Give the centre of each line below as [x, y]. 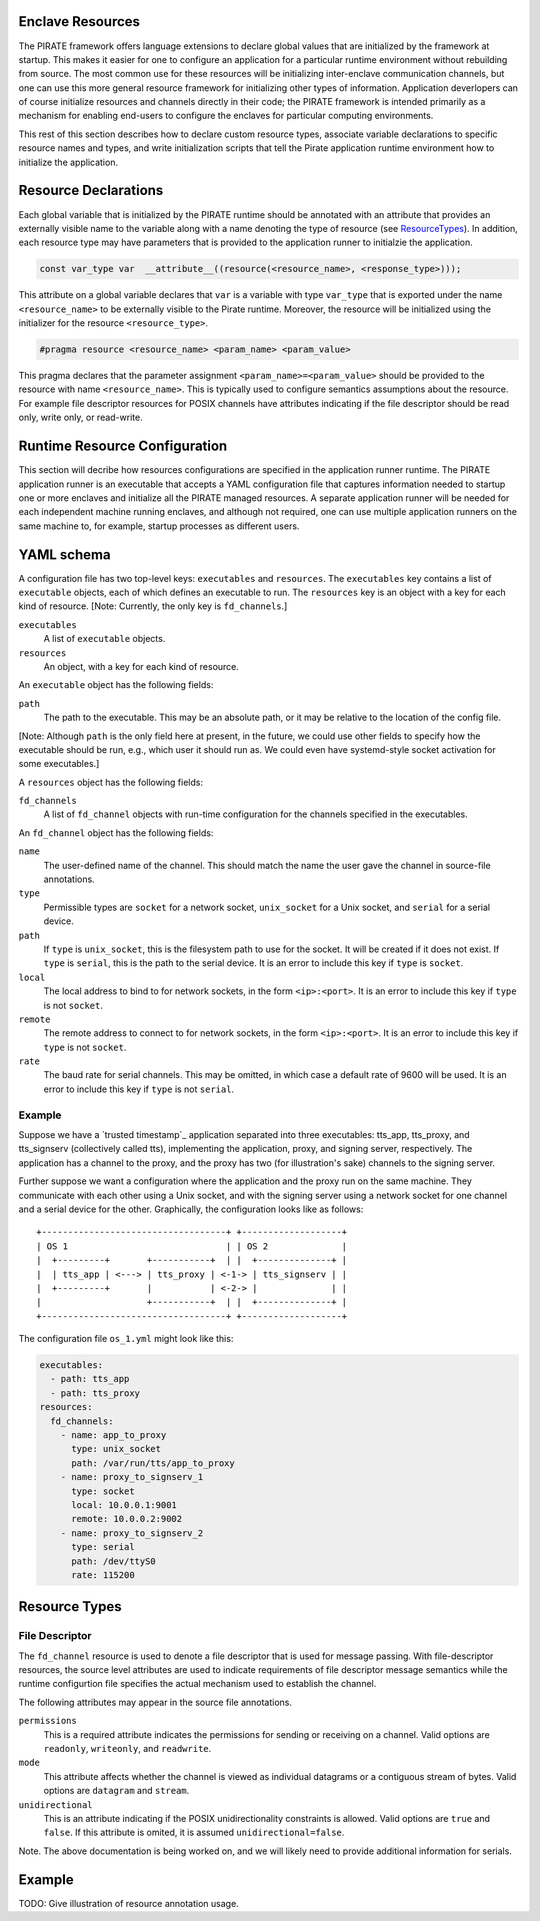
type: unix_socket [116, 1449]
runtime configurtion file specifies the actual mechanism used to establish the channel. [197, 1684]
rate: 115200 [103, 1574]
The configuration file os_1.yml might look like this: [126, 1339]
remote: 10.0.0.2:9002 [127, 1519]
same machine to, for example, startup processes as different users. [159, 526]
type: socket [103, 1491]
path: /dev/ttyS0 [114, 1561]
